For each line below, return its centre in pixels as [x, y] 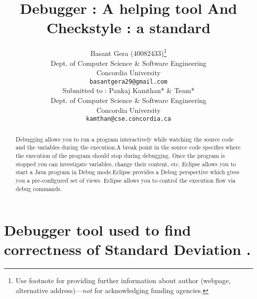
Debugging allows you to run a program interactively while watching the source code [125, 139]
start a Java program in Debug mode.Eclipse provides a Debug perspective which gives [128, 172]
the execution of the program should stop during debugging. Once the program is [120, 155]
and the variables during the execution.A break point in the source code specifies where [128, 147]
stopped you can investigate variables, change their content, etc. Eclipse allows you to [126, 164]
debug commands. [39, 188]
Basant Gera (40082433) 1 [128, 52]
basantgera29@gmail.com [128, 81]
